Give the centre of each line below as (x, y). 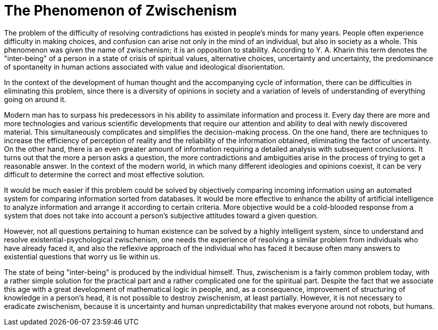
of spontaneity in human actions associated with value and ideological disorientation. (145, 67)
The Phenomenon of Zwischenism (121, 11)
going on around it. (35, 99)
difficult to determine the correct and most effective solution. (104, 174)
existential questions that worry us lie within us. (82, 256)
